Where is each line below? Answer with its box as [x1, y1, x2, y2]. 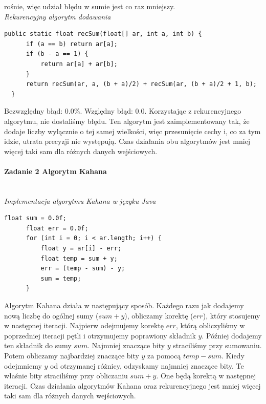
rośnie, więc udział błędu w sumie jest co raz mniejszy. [4, 1, 175, 11]
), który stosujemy [203, 310, 260, 321]
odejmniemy [4, 360, 42, 371]
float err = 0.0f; [26, 224, 88, 232]
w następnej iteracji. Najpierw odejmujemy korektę [4, 320, 164, 331]
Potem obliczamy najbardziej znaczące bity [4, 350, 139, 361]
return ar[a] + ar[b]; [40, 60, 118, 68]
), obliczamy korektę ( [124, 310, 193, 321]
